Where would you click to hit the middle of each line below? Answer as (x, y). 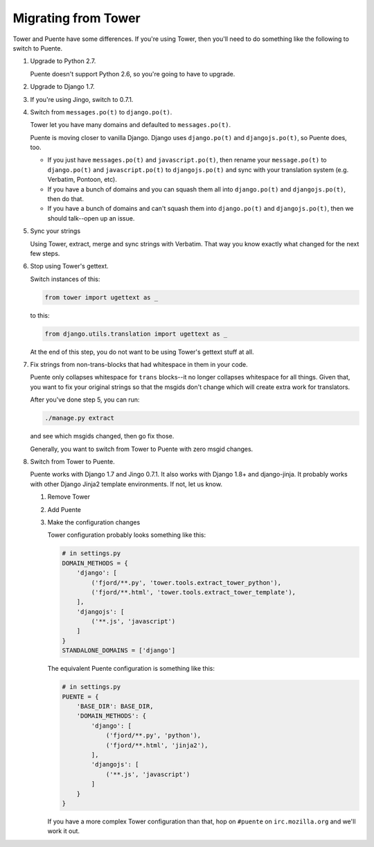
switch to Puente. (37, 48)
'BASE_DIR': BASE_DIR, (115, 706)
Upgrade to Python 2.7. (63, 61)
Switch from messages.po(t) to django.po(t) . (101, 112)
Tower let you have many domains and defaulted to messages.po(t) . (131, 125)
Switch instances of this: (65, 279)
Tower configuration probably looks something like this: (127, 535)
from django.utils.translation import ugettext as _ (136, 334)
